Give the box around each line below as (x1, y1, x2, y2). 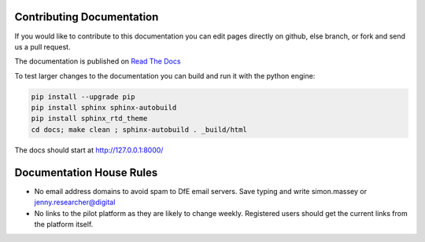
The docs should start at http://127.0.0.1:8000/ (14, 145, 164, 155)
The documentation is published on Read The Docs (14, 57, 181, 66)
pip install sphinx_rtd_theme (31, 114, 148, 123)
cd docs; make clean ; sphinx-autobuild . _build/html (31, 125, 247, 134)
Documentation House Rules (14, 166, 158, 179)
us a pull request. (14, 42, 71, 51)
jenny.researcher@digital (34, 197, 116, 207)
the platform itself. (34, 219, 94, 229)
